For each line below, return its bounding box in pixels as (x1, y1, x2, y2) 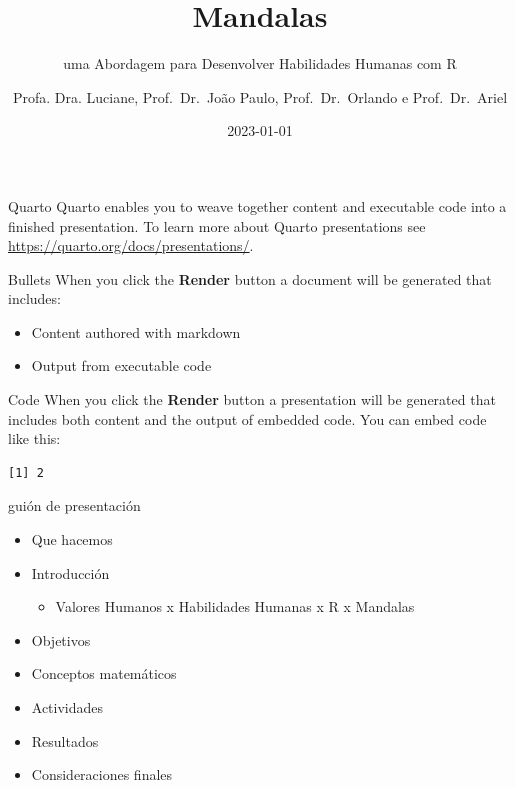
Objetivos (31, 629, 91, 650)
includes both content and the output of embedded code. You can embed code (8, 408, 487, 429)
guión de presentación (8, 495, 141, 516)
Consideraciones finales (31, 764, 173, 785)
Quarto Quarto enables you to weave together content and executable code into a (8, 195, 507, 216)
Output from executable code (31, 355, 212, 376)
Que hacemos (31, 529, 113, 550)
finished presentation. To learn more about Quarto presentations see (8, 215, 426, 236)
